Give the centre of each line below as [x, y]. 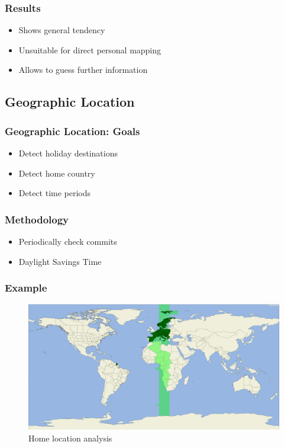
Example [26, 288]
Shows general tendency [62, 30]
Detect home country [57, 173]
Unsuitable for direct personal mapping [90, 49]
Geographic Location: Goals [72, 131]
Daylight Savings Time [60, 261]
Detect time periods [55, 193]
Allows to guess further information [83, 70]
